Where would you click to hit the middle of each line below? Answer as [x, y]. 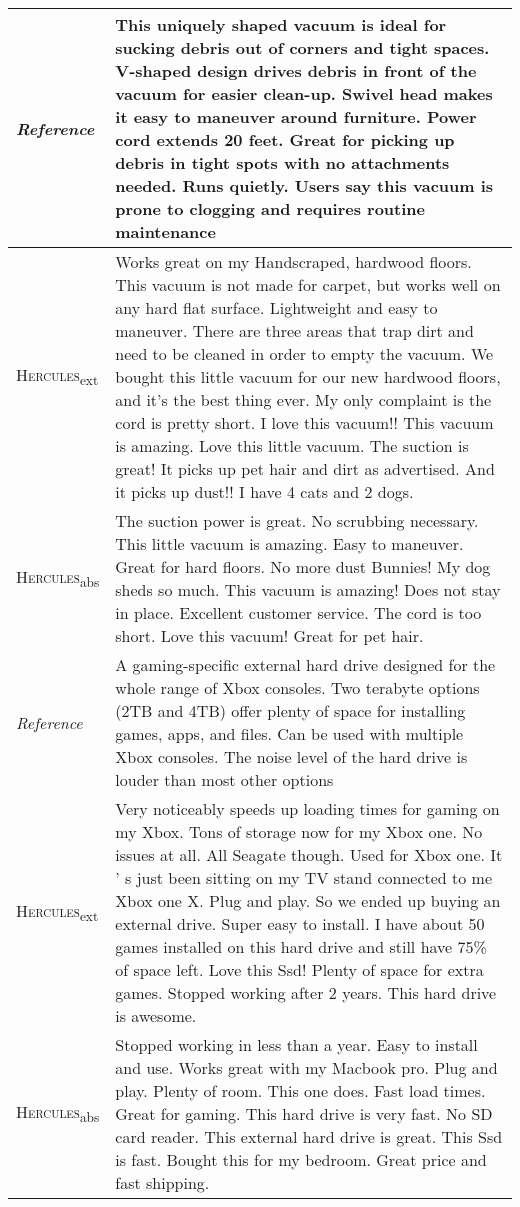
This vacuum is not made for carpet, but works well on [308, 284]
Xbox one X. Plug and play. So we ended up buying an [308, 900]
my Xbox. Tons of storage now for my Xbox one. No [299, 831]
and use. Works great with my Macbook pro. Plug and [306, 1067]
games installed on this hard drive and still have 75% [301, 946]
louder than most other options [224, 779]
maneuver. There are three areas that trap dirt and [294, 330]
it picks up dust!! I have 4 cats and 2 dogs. [264, 491]
